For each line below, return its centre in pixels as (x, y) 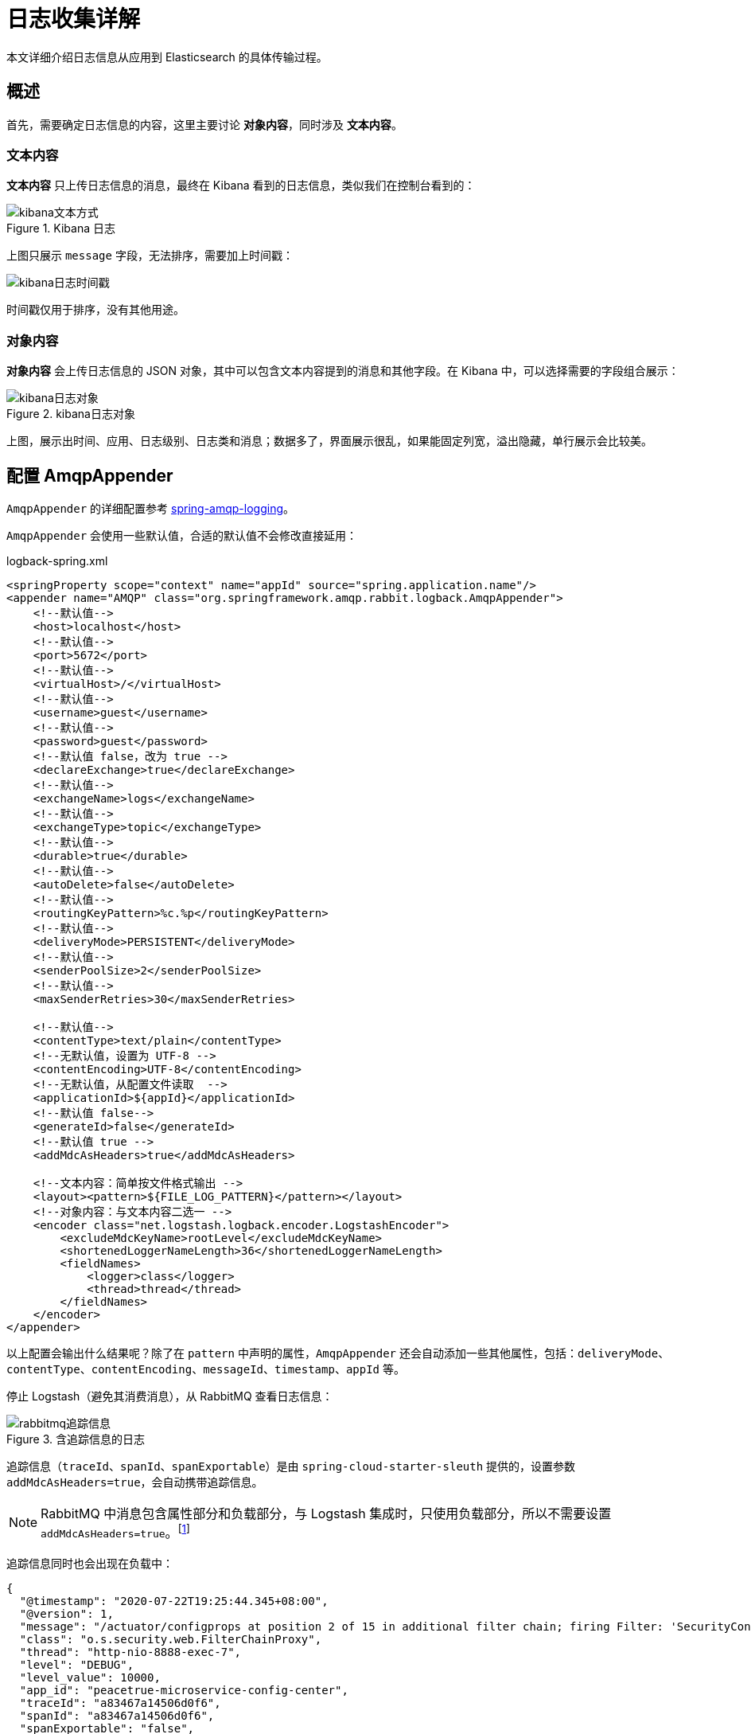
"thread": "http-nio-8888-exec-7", (130, 1652)
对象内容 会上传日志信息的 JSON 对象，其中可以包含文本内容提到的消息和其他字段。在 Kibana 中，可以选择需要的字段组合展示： (343, 371)
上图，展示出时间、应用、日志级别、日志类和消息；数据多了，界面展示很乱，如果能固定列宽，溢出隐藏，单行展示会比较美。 (329, 441)
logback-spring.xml (57, 560)
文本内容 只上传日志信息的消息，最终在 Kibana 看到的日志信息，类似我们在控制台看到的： (241, 186)
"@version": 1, (66, 1614)
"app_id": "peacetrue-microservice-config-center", (184, 1691)
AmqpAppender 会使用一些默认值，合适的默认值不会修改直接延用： (182, 535)
